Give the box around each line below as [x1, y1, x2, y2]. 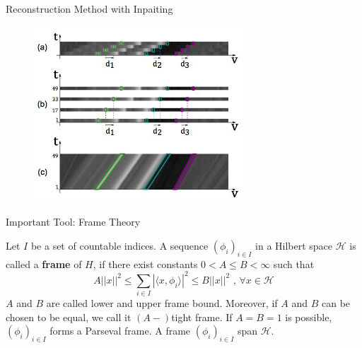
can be [322, 296, 351, 311]
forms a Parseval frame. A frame [49, 323, 191, 338]
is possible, [285, 309, 332, 324]
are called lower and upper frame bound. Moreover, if [46, 296, 278, 311]
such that [273, 256, 315, 271]
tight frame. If [171, 309, 233, 324]
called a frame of [6, 256, 82, 271]
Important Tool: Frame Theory [6, 214, 141, 229]
